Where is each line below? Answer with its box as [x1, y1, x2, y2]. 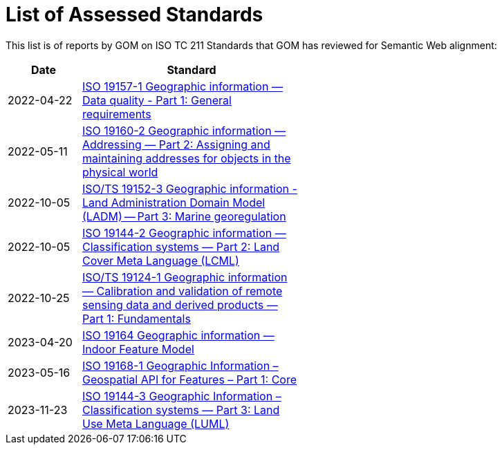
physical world [82, 165, 158, 179]
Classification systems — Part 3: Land [82, 402, 280, 417]
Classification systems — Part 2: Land [82, 239, 280, 254]
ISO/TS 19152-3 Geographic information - [82, 181, 297, 196]
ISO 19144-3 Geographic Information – [82, 388, 281, 403]
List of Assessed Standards [6, 3, 263, 26]
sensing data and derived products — [82, 297, 278, 312]
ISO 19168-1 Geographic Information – [82, 358, 279, 373]
